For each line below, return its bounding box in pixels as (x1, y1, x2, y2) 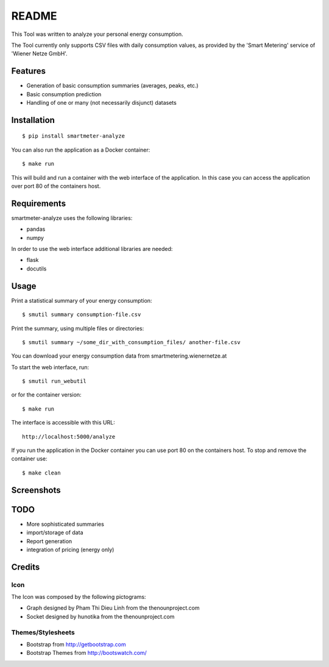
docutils (26, 265, 47, 272)
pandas (26, 225, 46, 233)
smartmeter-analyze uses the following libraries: (11, 214, 133, 222)
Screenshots (11, 485, 61, 495)
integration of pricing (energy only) (26, 546, 115, 553)
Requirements (11, 198, 66, 208)
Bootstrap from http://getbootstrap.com (26, 641, 126, 648)
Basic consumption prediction (26, 90, 102, 97)
